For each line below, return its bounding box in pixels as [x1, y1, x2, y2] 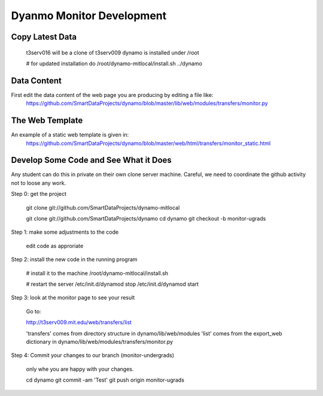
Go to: [26, 307, 41, 315]
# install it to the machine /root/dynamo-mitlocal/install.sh [26, 270, 169, 277]
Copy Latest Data [11, 32, 77, 42]
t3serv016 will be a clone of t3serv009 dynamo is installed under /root [26, 49, 200, 56]
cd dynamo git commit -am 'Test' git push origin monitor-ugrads [26, 376, 185, 383]
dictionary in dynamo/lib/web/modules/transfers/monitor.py [26, 338, 173, 345]
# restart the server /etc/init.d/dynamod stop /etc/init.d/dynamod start [26, 280, 199, 288]
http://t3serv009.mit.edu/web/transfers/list [26, 319, 132, 326]
